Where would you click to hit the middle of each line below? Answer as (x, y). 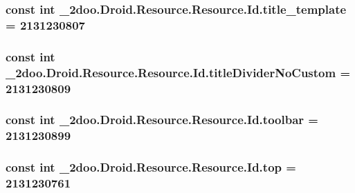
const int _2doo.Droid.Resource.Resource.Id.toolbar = (162, 120)
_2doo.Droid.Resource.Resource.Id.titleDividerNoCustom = (178, 72)
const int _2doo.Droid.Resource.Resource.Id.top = (151, 167)
